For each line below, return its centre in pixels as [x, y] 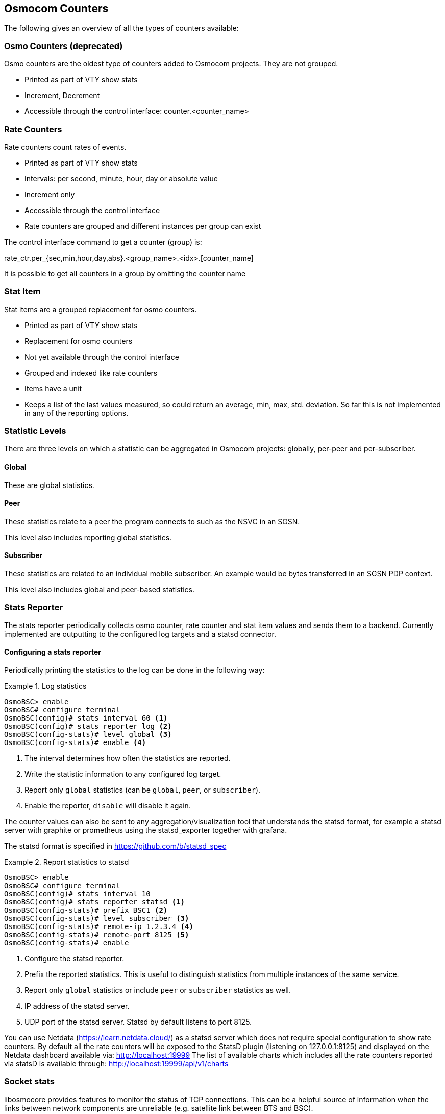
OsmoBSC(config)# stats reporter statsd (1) [95, 902]
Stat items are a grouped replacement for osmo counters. [101, 309]
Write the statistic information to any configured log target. [123, 774]
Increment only [50, 194]
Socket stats [29, 1082]
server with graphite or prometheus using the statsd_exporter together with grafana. [146, 830]
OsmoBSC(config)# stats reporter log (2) [88, 726]
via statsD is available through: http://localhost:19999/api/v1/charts [116, 1064]
